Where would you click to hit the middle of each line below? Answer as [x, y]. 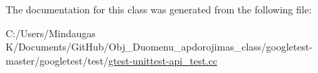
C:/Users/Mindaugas [51, 33]
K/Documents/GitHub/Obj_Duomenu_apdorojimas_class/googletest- [159, 47]
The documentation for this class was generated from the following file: [159, 9]
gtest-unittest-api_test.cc [163, 60]
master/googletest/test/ [57, 60]
